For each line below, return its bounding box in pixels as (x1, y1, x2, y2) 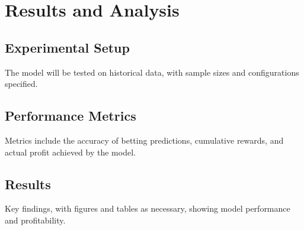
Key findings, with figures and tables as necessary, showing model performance (5, 202, 290, 215)
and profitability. (5, 213, 66, 226)
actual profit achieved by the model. (5, 145, 136, 158)
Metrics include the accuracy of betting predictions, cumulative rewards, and (5, 134, 284, 146)
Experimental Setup (5, 38, 130, 56)
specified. (5, 77, 38, 90)
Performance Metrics (5, 106, 136, 125)
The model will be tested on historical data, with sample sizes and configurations (5, 66, 299, 78)
